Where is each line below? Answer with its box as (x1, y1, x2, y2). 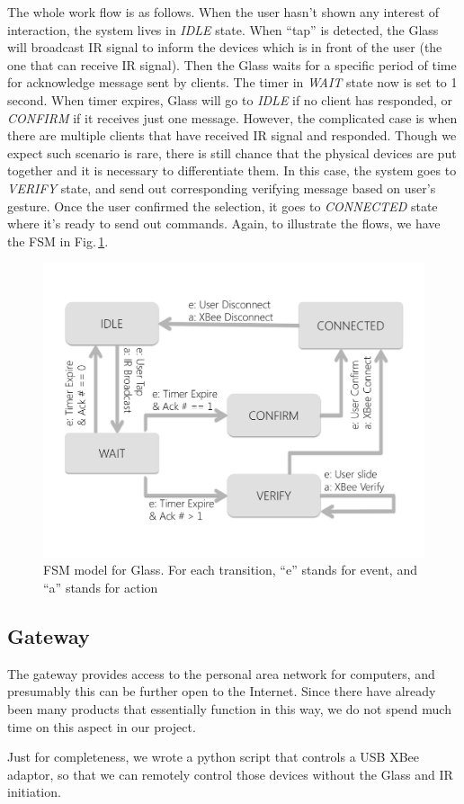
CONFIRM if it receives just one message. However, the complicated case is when (7, 108, 458, 127)
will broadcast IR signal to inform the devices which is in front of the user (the (7, 38, 442, 57)
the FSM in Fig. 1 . (7, 231, 109, 250)
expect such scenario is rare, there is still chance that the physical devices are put (7, 143, 457, 162)
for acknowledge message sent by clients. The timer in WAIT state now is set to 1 (7, 73, 458, 92)
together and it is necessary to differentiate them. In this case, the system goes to (7, 161, 457, 180)
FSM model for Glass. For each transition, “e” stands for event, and (43, 560, 417, 579)
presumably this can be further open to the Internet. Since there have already (7, 682, 436, 701)
